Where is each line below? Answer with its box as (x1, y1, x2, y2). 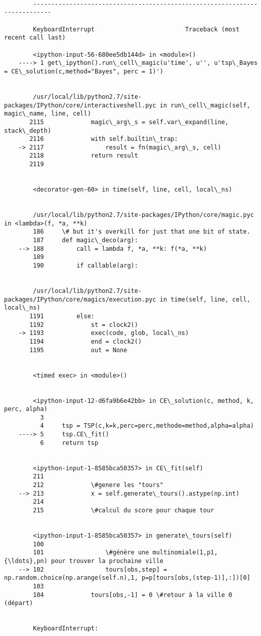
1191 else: (29, 312, 95, 320)
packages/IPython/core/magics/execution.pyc (4, 295, 156, 303)
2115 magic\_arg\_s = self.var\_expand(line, (29, 118, 229, 126)
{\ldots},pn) (4, 557, 48, 565)
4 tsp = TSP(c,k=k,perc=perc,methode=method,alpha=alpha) (40, 422, 254, 430)
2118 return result (29, 152, 138, 160)
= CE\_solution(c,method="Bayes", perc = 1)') (4, 67, 163, 75)
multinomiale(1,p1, (152, 549, 218, 556)
